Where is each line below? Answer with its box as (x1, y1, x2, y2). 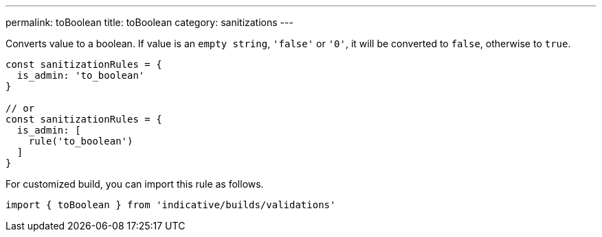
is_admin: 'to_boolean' (16, 70, 145, 81)
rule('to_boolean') (28, 136, 133, 147)
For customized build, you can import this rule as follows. (5, 178, 264, 190)
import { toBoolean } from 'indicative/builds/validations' (5, 199, 336, 210)
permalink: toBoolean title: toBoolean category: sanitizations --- (5, 16, 293, 28)
